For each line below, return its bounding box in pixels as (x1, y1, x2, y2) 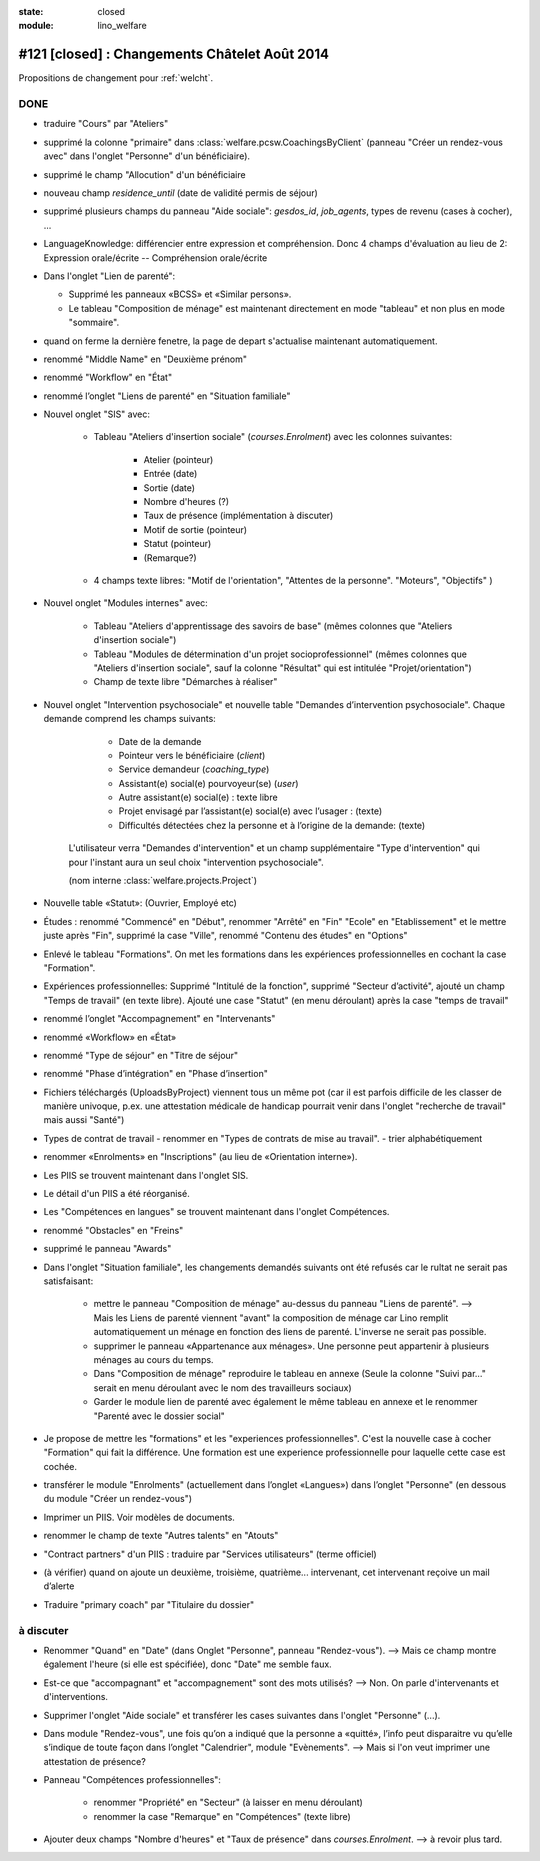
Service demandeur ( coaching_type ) (118, 763, 270, 775)
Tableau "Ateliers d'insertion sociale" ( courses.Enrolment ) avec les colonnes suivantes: (93, 431, 453, 443)
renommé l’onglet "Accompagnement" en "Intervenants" (43, 1013, 276, 1025)
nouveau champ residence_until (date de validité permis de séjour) (43, 187, 319, 199)
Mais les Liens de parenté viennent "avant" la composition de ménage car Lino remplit (93, 1311, 449, 1324)
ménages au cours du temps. (93, 1353, 214, 1365)
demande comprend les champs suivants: (43, 713, 217, 725)
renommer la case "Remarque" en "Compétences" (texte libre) (93, 1810, 352, 1822)
